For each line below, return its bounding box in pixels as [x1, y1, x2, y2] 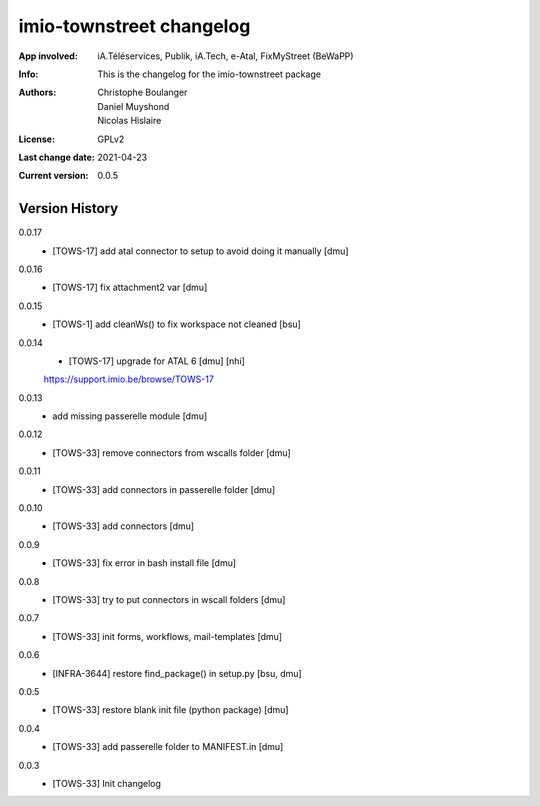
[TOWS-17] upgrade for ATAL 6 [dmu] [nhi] [68, 355, 245, 367]
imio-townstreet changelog [18, 15, 251, 37]
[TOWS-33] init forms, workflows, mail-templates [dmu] [52, 630, 283, 642]
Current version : [18, 170, 89, 182]
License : [18, 133, 55, 145]
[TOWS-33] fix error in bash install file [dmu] [52, 557, 237, 569]
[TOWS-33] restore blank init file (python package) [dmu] [52, 704, 289, 716]
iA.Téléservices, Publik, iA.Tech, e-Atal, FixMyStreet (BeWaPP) [97, 50, 354, 62]
